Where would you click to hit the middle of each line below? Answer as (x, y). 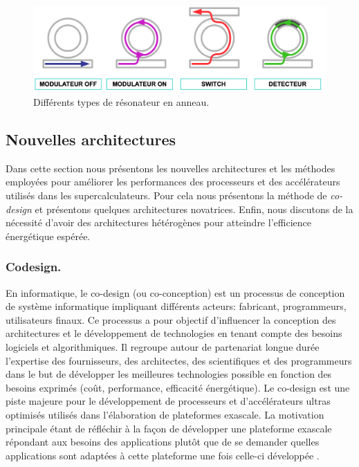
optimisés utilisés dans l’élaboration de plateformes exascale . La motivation (165, 414)
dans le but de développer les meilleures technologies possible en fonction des (169, 374)
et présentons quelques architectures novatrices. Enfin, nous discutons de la (194, 209)
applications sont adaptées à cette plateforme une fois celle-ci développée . (163, 455)
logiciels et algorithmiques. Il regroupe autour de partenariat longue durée (163, 347)
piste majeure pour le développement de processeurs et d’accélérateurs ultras (168, 401)
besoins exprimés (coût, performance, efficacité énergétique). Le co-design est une (178, 387)
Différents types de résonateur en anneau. (121, 102)
